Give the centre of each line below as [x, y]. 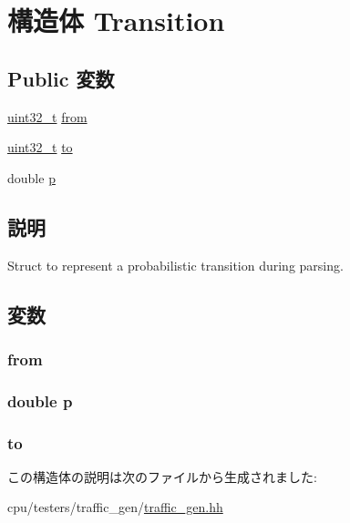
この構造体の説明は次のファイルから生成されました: [162, 476]
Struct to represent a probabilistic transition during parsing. [175, 265]
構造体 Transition [116, 21]
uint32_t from [47, 116]
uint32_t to [40, 147]
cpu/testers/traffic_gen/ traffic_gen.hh [115, 507]
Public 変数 [61, 78]
